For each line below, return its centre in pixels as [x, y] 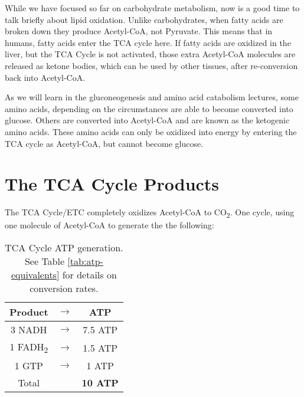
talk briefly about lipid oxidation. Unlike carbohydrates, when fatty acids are [144, 19]
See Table [45, 261]
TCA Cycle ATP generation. [64, 247]
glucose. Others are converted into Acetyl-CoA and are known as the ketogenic [147, 120]
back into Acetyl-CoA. [45, 77]
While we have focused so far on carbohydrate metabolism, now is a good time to [152, 8]
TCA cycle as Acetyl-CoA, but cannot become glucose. [104, 143]
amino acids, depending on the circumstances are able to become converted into [149, 108]
